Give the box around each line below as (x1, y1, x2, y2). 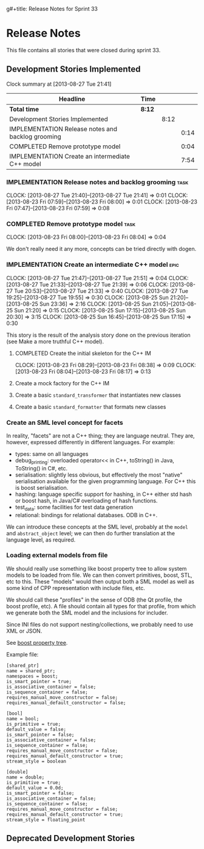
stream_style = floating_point (6, 817, 86, 823)
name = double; (6, 774, 45, 780)
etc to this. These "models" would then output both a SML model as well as (6, 577, 194, 585)
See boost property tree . (6, 639, 68, 646)
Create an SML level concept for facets (6, 418, 123, 427)
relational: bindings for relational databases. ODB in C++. (15, 511, 158, 518)
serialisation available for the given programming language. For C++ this (15, 477, 196, 485)
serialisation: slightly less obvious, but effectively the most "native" (15, 471, 183, 478)
